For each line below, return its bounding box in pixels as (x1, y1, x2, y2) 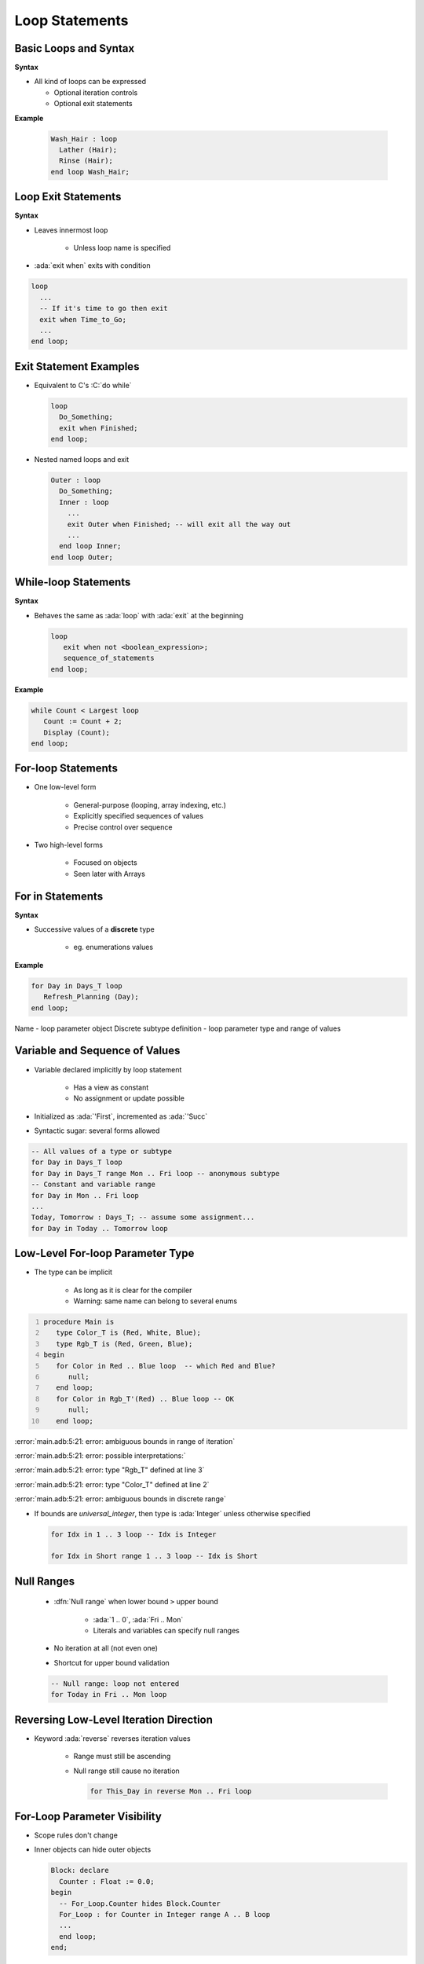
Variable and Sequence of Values (14, 1044, 181, 1057)
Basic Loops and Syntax (14, 42, 135, 55)
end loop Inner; (59, 542, 122, 551)
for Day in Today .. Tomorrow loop (31, 1224, 168, 1233)
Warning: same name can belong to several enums (73, 1296, 238, 1306)
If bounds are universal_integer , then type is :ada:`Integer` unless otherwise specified (34, 1508, 311, 1518)
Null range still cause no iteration (73, 1766, 180, 1775)
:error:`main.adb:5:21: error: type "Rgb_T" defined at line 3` (14, 1465, 205, 1475)
